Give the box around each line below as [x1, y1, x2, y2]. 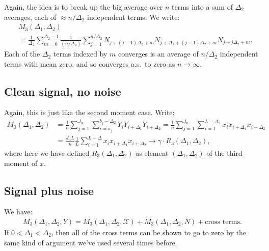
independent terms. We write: [87, 11, 180, 22]
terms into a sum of [172, 2, 233, 12]
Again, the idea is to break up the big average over [4, 2, 163, 12]
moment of [4, 157, 38, 168]
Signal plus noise [4, 182, 94, 198]
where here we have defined [4, 147, 90, 158]
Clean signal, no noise [4, 83, 121, 99]
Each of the [4, 48, 40, 59]
